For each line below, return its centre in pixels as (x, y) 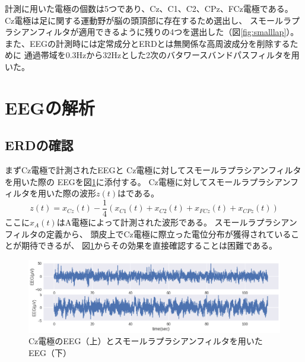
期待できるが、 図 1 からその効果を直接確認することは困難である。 (149, 245)
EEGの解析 (50, 107)
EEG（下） (50, 352)
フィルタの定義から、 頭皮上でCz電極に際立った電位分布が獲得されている (148, 234)
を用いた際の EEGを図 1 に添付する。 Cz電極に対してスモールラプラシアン (148, 181)
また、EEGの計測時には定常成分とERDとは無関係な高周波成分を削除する (147, 43)
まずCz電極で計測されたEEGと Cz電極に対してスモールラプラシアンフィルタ (153, 170)
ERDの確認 (39, 145)
